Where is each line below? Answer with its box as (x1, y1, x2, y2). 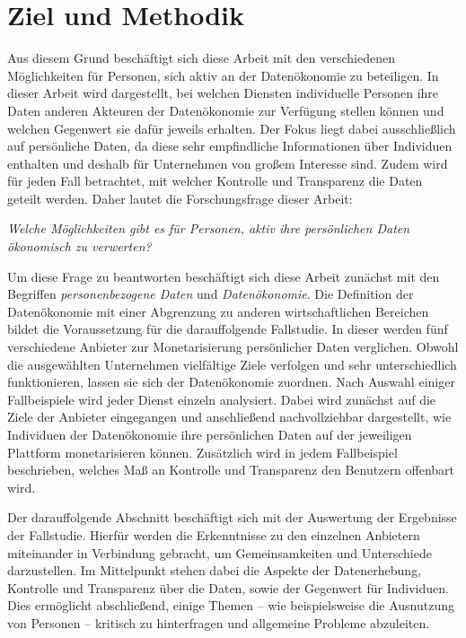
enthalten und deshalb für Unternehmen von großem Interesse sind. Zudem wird (7, 153, 448, 172)
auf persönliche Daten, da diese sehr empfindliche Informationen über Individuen (7, 136, 453, 155)
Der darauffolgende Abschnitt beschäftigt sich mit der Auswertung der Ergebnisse (7, 508, 457, 527)
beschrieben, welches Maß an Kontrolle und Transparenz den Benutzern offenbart (7, 460, 455, 479)
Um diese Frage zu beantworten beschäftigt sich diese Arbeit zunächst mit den (7, 267, 440, 285)
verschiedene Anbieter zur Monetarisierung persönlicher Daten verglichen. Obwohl (7, 337, 459, 356)
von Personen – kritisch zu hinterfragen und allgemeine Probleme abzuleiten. (7, 613, 430, 632)
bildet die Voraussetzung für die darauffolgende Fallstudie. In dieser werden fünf (7, 319, 448, 338)
